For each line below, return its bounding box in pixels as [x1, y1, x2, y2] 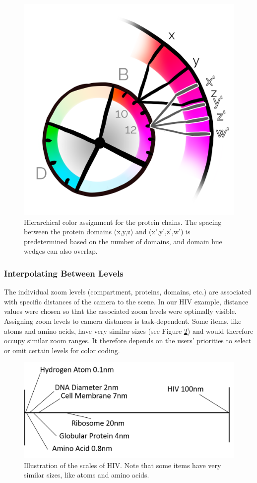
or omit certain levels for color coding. [4, 345, 120, 355]
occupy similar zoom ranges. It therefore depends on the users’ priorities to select [4, 335, 252, 346]
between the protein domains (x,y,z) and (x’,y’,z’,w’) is [24, 226, 191, 237]
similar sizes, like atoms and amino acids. [24, 470, 149, 480]
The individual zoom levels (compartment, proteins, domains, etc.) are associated [4, 287, 252, 297]
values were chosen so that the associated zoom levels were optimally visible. [4, 306, 237, 316]
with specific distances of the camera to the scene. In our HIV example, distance [4, 296, 249, 306]
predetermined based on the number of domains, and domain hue [24, 236, 222, 246]
